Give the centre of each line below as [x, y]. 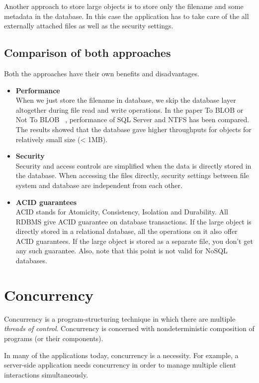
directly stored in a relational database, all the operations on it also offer [127, 231]
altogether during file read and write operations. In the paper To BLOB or [129, 109]
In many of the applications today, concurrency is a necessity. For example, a [121, 355]
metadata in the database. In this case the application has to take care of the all [127, 16]
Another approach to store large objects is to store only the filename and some [124, 6]
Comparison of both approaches [87, 53]
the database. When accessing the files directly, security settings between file [132, 175]
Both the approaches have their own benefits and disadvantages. [102, 73]
